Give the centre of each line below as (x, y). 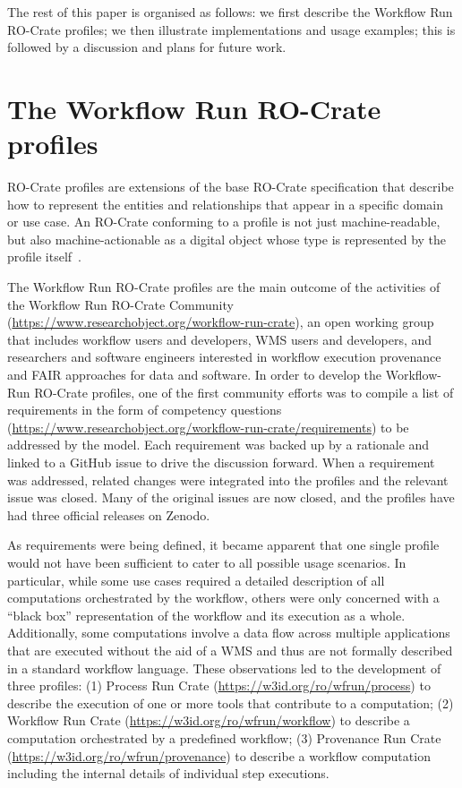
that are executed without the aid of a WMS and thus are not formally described (230, 650)
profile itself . (44, 257)
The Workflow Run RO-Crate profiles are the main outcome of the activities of (224, 287)
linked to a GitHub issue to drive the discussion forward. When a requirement (221, 462)
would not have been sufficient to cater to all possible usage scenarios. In (207, 562)
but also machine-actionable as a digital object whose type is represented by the (227, 239)
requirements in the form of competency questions (145, 410)
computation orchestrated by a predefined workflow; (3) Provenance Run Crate (224, 737)
